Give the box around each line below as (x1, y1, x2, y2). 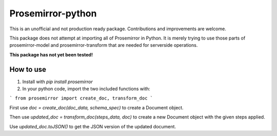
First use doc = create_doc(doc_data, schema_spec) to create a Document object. (9, 104, 184, 110)
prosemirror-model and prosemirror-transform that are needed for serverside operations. (9, 42, 198, 48)
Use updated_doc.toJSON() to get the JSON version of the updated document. (9, 123, 176, 129)
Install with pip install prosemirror (22, 79, 93, 85)
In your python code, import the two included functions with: (22, 86, 151, 92)
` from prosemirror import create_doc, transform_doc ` (9, 95, 153, 101)
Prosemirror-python (9, 8, 97, 19)
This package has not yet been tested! (9, 51, 93, 57)
